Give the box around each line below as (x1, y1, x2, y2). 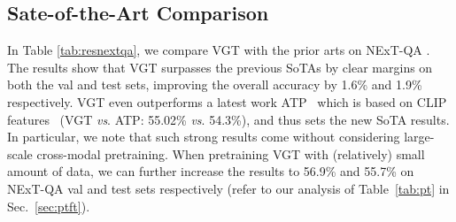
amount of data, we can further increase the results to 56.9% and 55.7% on (7, 162, 414, 180)
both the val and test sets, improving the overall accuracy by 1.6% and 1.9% (7, 75, 422, 94)
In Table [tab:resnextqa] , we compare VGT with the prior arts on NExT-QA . (7, 41, 430, 59)
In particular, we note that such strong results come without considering (7, 127, 400, 146)
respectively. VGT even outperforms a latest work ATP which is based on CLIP (7, 92, 447, 111)
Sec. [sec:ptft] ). (7, 196, 90, 215)
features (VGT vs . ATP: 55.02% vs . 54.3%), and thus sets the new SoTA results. (7, 110, 450, 128)
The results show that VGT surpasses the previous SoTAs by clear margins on (7, 57, 433, 76)
